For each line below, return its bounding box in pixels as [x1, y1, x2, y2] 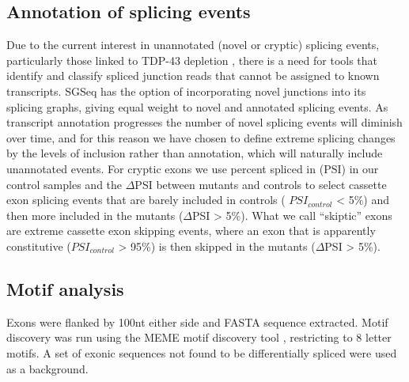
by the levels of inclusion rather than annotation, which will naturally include [6, 145, 383, 161]
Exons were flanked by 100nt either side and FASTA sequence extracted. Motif [6, 313, 388, 330]
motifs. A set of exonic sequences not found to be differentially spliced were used [6, 344, 397, 361]
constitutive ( [6, 237, 71, 254]
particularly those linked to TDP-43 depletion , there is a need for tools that [6, 51, 378, 68]
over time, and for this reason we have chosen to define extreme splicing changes [6, 129, 396, 146]
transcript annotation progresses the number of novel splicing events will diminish [6, 114, 403, 130]
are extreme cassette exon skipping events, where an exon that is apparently [6, 222, 376, 239]
